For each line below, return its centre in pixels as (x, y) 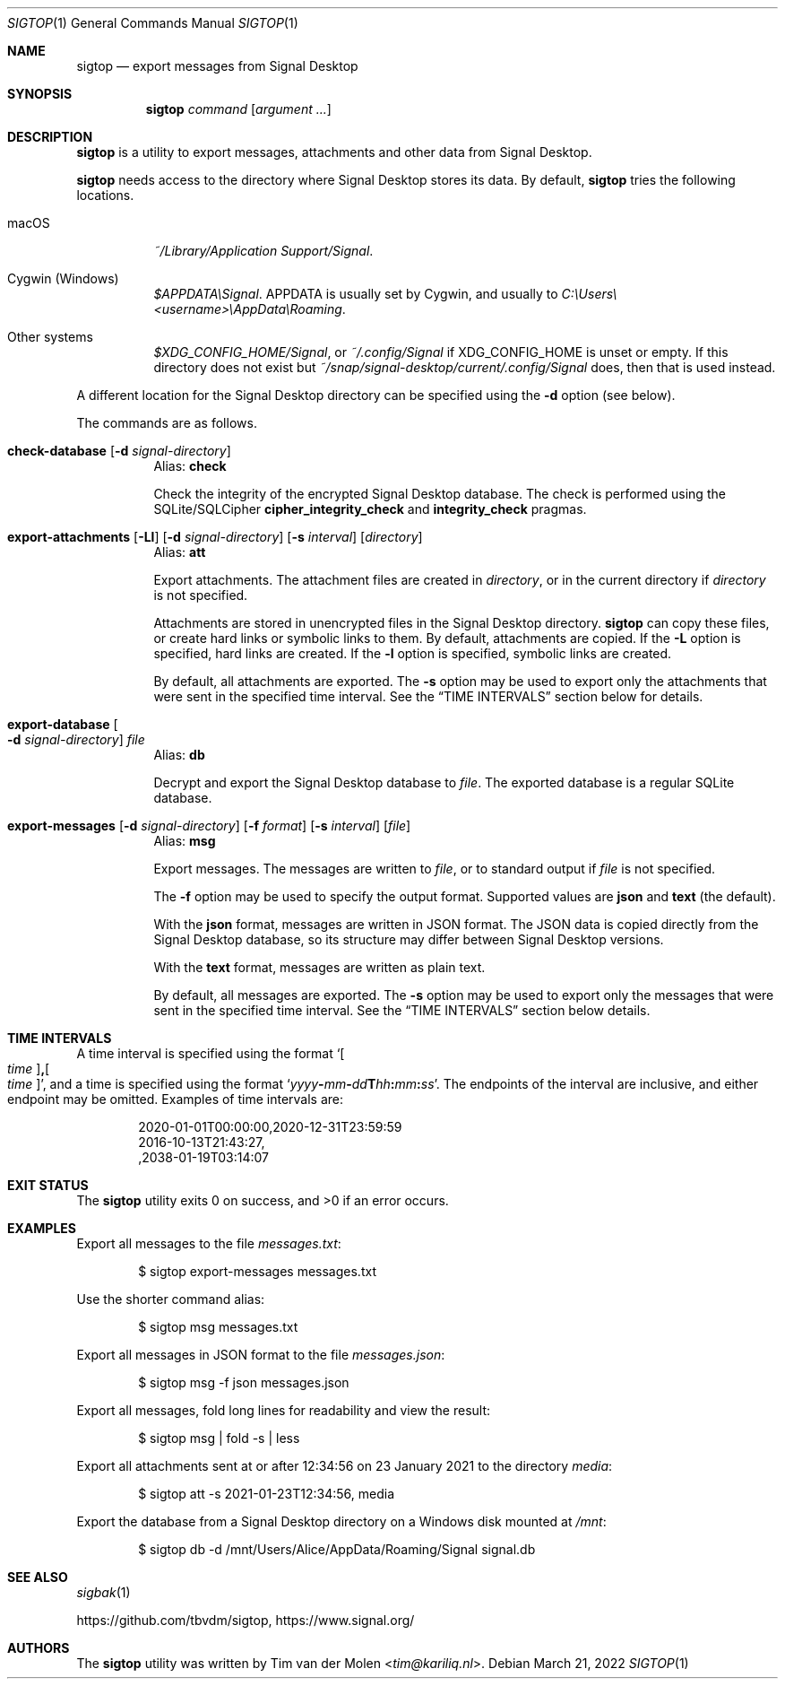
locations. (105, 195)
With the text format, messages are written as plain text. (319, 967)
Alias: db (179, 755)
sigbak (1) (104, 1592)
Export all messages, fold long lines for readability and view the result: (284, 1410)
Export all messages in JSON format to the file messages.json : (261, 1355)
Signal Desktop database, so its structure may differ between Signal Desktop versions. (409, 939)
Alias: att (180, 552)
